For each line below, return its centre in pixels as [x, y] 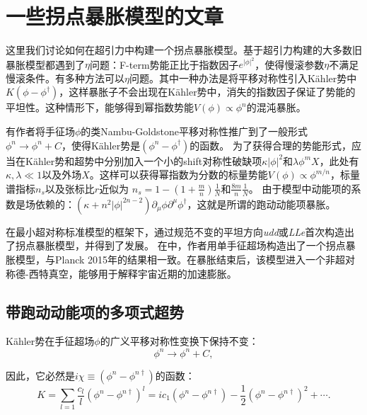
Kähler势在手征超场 [50, 341]
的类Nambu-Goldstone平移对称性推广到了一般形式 [194, 131]
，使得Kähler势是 [101, 145]
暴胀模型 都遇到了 [45, 64]
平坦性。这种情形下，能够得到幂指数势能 [100, 107]
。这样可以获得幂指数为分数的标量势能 [179, 175]
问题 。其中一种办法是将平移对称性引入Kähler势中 [243, 78]
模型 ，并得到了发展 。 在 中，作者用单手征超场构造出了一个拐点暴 [205, 245]
